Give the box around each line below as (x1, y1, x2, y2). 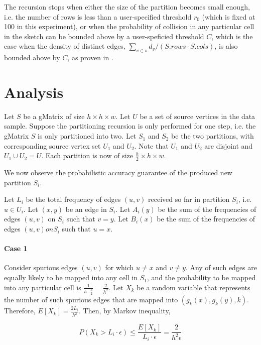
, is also (214, 41, 238, 51)
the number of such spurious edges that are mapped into (4, 294, 178, 305)
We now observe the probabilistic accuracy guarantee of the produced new (4, 167, 232, 178)
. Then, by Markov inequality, (79, 305, 171, 316)
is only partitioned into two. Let (37, 131, 137, 141)
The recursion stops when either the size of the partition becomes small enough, (4, 2, 250, 12)
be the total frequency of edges (26, 194, 121, 204)
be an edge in (65, 203, 107, 214)
